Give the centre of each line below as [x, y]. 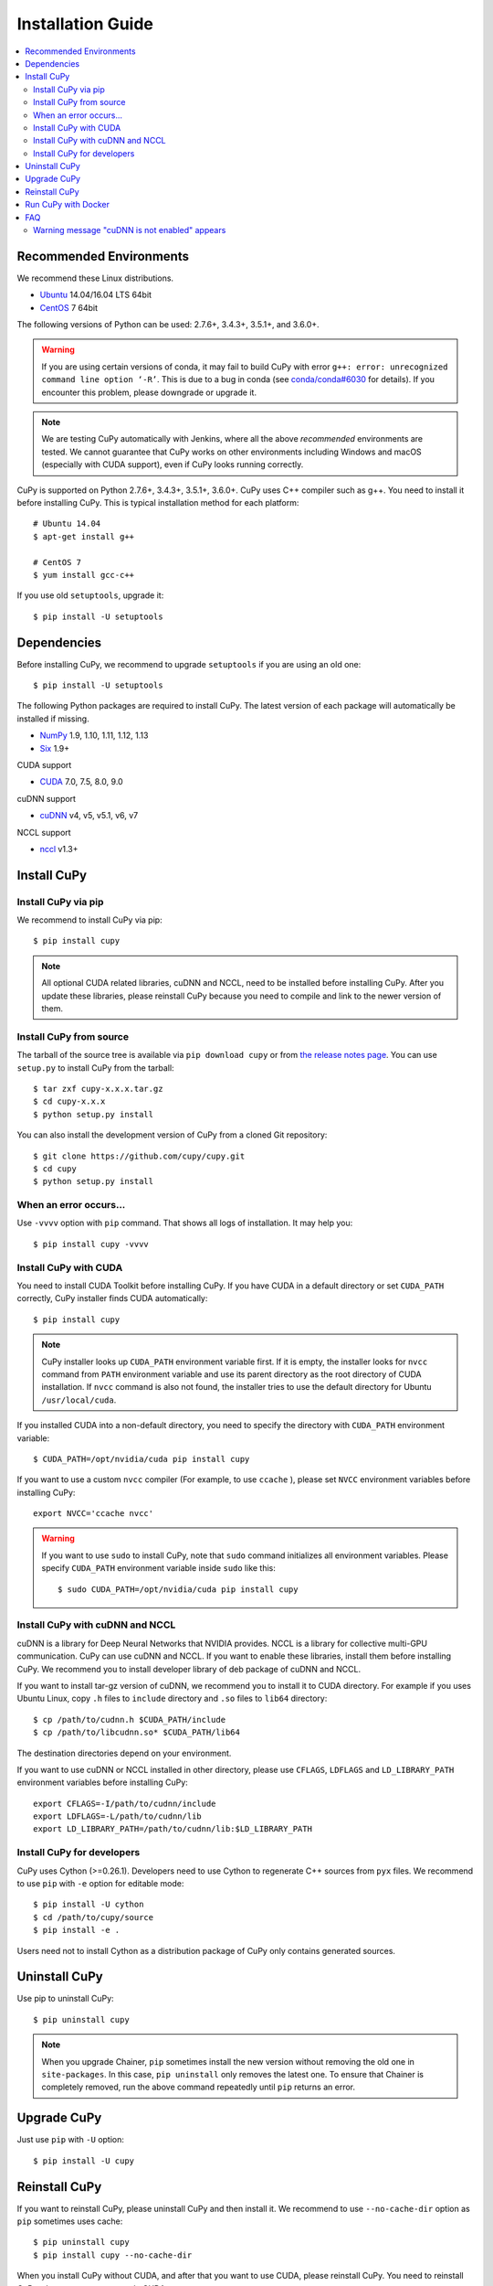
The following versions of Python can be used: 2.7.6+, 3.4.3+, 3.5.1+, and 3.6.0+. [168, 325]
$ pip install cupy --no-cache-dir [113, 2255]
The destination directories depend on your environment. [124, 1753]
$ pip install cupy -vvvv [91, 1244]
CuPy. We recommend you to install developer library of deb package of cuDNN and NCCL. [189, 1669]
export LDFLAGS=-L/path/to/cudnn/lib [118, 1816]
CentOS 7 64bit [69, 307]
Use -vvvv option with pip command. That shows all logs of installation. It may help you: [185, 1223]
